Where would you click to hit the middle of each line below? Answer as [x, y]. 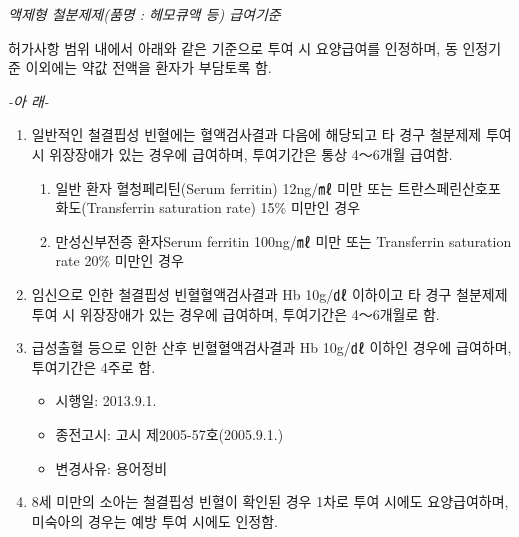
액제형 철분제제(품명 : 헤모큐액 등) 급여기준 [144, 14]
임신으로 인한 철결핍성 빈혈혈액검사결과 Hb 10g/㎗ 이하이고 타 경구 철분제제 [269, 293]
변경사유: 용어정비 [111, 467]
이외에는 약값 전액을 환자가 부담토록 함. [148, 67]
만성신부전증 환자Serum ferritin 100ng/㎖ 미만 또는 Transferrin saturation [283, 240]
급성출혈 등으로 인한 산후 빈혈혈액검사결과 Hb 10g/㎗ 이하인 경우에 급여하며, [271, 347]
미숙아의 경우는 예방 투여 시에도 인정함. [154, 520]
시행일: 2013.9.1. [106, 400]
